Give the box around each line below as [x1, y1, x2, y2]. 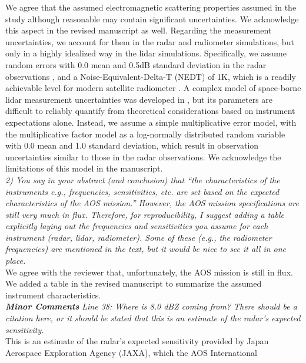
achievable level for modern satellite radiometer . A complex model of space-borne [5, 82, 301, 94]
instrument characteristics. [5, 288, 101, 301]
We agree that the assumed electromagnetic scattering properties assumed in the [5, 1, 297, 13]
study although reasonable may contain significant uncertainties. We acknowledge [5, 12, 299, 25]
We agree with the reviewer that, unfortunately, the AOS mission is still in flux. [5, 265, 293, 278]
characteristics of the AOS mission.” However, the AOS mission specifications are [5, 197, 299, 209]
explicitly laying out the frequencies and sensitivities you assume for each [5, 220, 268, 232]
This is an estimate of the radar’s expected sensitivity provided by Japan [5, 335, 269, 347]
